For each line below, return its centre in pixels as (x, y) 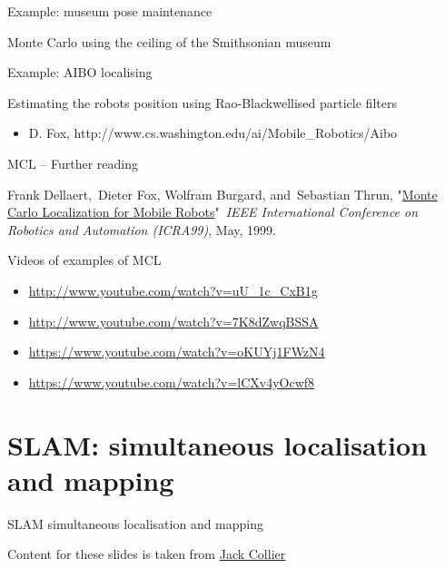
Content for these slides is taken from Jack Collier (147, 554)
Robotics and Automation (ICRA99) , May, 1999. (142, 229)
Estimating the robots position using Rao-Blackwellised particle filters (202, 102)
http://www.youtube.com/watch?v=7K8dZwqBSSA (173, 321)
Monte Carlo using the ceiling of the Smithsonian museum (169, 41)
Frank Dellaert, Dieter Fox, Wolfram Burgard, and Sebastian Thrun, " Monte (222, 194)
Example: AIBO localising (80, 72)
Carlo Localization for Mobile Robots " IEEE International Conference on (213, 212)
